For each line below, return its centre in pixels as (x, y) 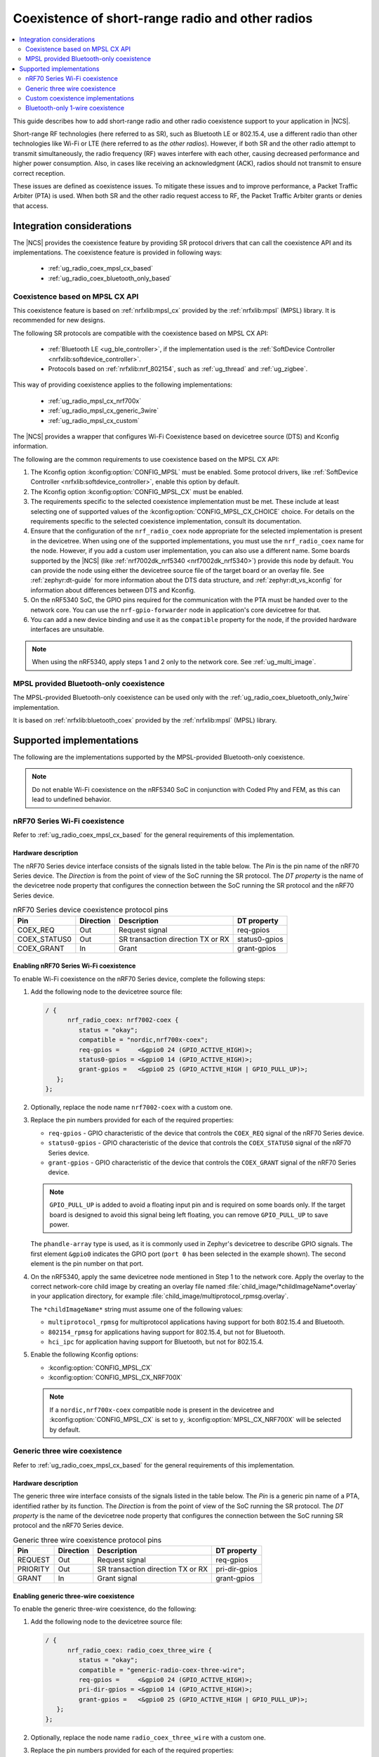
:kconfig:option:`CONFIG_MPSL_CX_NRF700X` (115, 1377)
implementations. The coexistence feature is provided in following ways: (118, 252)
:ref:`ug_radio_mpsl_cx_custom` (94, 420)
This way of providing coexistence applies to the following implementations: (123, 385)
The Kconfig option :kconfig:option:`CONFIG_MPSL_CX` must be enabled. (137, 491)
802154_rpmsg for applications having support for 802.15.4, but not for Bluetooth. (167, 1332)
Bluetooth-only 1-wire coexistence (75, 108)
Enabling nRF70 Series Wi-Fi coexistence (74, 966)
